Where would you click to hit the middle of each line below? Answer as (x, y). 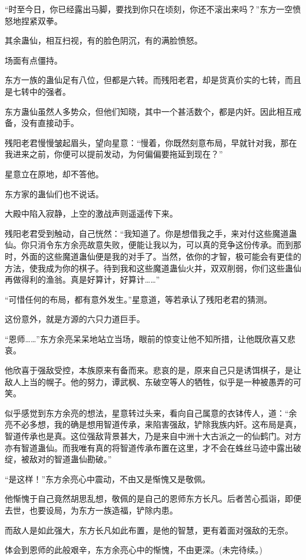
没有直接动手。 (50, 123)
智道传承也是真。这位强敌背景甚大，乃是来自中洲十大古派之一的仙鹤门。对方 (153, 436)
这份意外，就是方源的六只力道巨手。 (75, 319)
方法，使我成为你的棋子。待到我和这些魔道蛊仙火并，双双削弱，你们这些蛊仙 (153, 268)
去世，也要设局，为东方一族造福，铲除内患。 (91, 510)
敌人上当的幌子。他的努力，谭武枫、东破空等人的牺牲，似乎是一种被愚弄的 (149, 381)
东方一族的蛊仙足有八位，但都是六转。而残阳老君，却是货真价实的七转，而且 (153, 80)
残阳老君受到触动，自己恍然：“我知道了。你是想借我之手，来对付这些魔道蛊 (151, 233)
